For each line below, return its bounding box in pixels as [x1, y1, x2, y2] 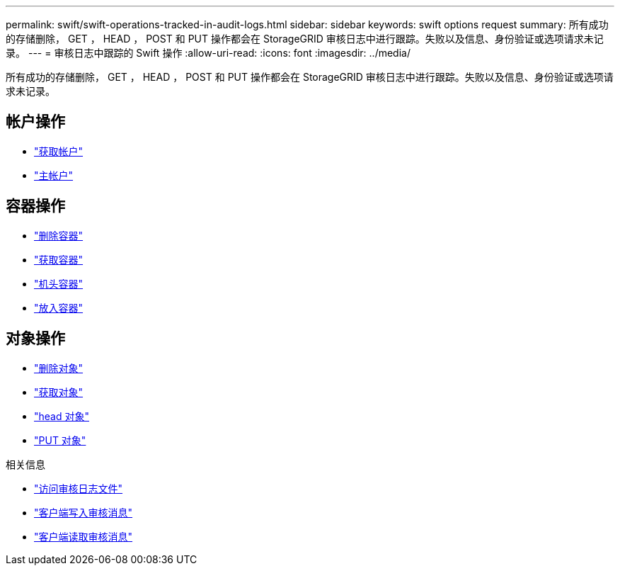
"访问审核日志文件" [34, 482, 123, 494]
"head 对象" [34, 409, 89, 422]
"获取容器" [34, 253, 84, 266]
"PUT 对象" [34, 434, 86, 446]
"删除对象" [34, 361, 84, 374]
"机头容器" [34, 277, 84, 290]
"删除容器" [34, 229, 84, 242]
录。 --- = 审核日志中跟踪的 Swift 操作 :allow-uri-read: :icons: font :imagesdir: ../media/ [6, 47, 411, 59]
